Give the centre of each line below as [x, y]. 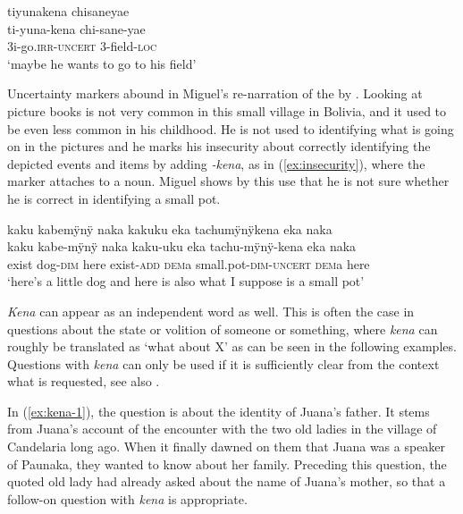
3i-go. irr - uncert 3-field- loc [82, 46]
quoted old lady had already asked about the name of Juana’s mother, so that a [227, 481]
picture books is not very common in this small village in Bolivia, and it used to [227, 110]
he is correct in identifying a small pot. [114, 198]
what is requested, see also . [84, 381]
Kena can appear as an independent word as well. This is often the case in [211, 311]
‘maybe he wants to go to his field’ [102, 63]
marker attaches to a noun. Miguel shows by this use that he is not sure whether [228, 181]
